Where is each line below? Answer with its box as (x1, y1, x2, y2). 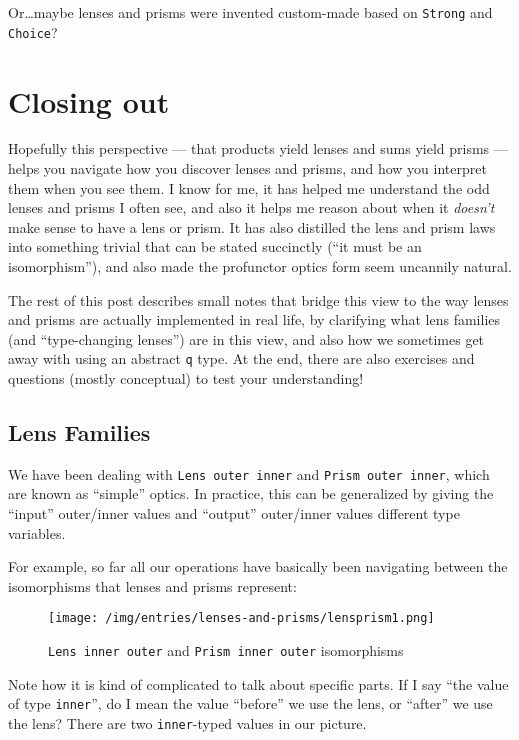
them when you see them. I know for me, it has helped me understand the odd (8, 177, 490, 198)
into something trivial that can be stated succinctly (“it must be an (8, 236, 422, 257)
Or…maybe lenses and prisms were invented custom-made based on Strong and (8, 2, 493, 22)
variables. (8, 522, 66, 543)
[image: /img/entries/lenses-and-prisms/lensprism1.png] (48, 611, 435, 626)
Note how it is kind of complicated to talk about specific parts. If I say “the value (8, 673, 509, 694)
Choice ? (8, 21, 58, 42)
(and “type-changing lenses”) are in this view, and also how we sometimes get (8, 328, 485, 349)
